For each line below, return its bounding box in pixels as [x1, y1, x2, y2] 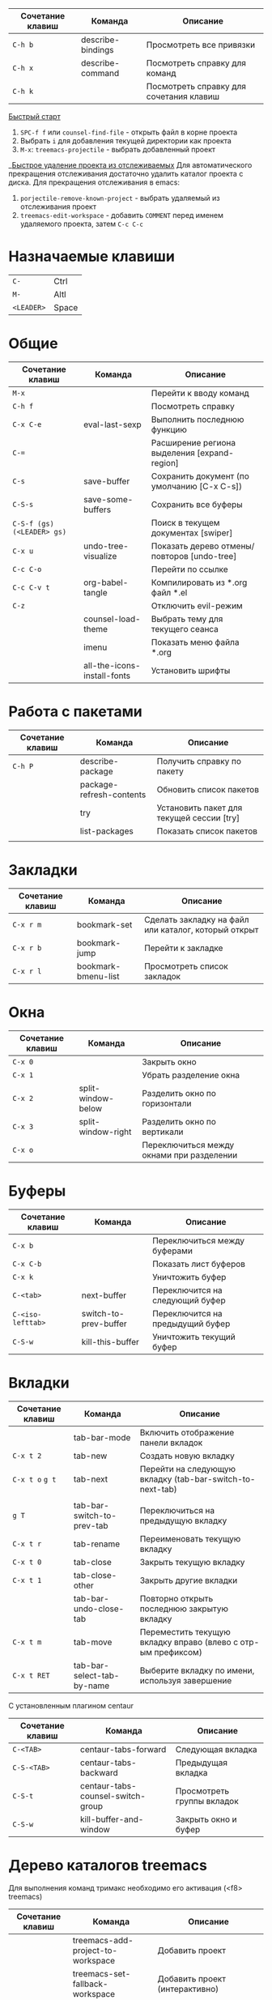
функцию [151, 424, 188, 435]
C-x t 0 [12, 1557, 42, 1567]
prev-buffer [81, 1318, 127, 1329]
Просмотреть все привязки [146, 40, 256, 50]
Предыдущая [175, 1757, 228, 1768]
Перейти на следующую [139, 1463, 236, 1474]
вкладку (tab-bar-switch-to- [139, 1473, 256, 1485]
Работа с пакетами [8, 702, 143, 721]
